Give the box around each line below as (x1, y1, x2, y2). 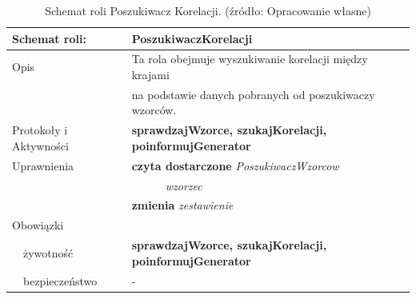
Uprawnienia (12, 157, 74, 173)
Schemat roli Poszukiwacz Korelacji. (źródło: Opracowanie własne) (45, 2, 371, 18)
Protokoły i (12, 122, 68, 138)
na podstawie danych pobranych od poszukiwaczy (131, 86, 375, 102)
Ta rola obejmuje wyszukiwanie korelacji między (131, 50, 368, 67)
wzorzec (165, 177, 202, 193)
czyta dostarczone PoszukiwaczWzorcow (131, 157, 339, 173)
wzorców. (131, 102, 177, 118)
